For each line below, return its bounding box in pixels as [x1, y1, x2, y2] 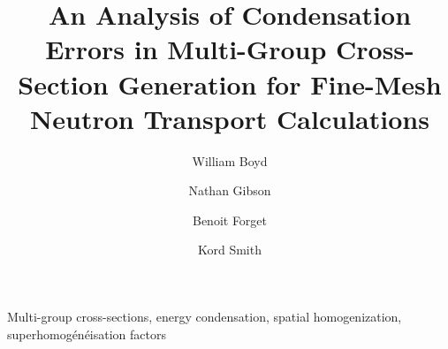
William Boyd [192, 151, 268, 170]
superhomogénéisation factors [7, 324, 166, 343]
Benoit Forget [192, 210, 268, 229]
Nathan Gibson [188, 181, 271, 200]
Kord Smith [197, 240, 262, 259]
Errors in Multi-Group [45, 31, 327, 67]
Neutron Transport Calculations [30, 100, 429, 136]
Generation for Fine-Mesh [118, 65, 442, 102]
